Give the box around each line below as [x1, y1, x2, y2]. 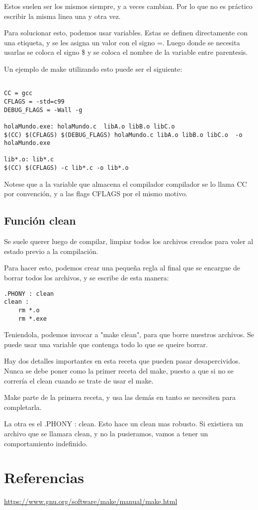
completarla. [4, 401, 42, 412]
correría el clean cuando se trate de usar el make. [4, 375, 154, 385]
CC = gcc [4, 90, 33, 97]
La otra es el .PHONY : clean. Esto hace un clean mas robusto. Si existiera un [4, 418, 243, 429]
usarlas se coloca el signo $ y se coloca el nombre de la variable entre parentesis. [4, 47, 248, 57]
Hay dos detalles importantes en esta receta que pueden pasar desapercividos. [4, 356, 241, 366]
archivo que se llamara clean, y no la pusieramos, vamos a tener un [4, 428, 208, 438]
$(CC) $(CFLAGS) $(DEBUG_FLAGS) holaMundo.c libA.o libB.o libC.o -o [4, 131, 243, 138]
